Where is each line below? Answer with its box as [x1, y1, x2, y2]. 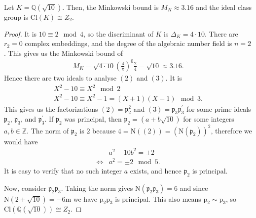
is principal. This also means [115, 193, 201, 204]
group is [4, 12, 29, 22]
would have [4, 136, 38, 146]
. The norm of [27, 125, 69, 135]
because [92, 125, 116, 135]
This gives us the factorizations [4, 103, 98, 114]
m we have [65, 193, 97, 204]
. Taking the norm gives [61, 182, 133, 193]
